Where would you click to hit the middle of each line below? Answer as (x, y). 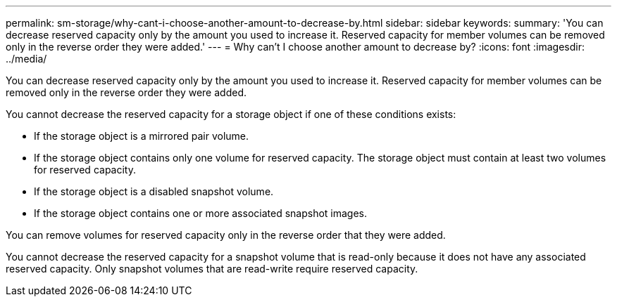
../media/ (26, 59)
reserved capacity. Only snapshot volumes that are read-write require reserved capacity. (212, 269)
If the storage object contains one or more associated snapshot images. (201, 213)
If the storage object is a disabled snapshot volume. (154, 191)
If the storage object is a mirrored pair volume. (142, 136)
